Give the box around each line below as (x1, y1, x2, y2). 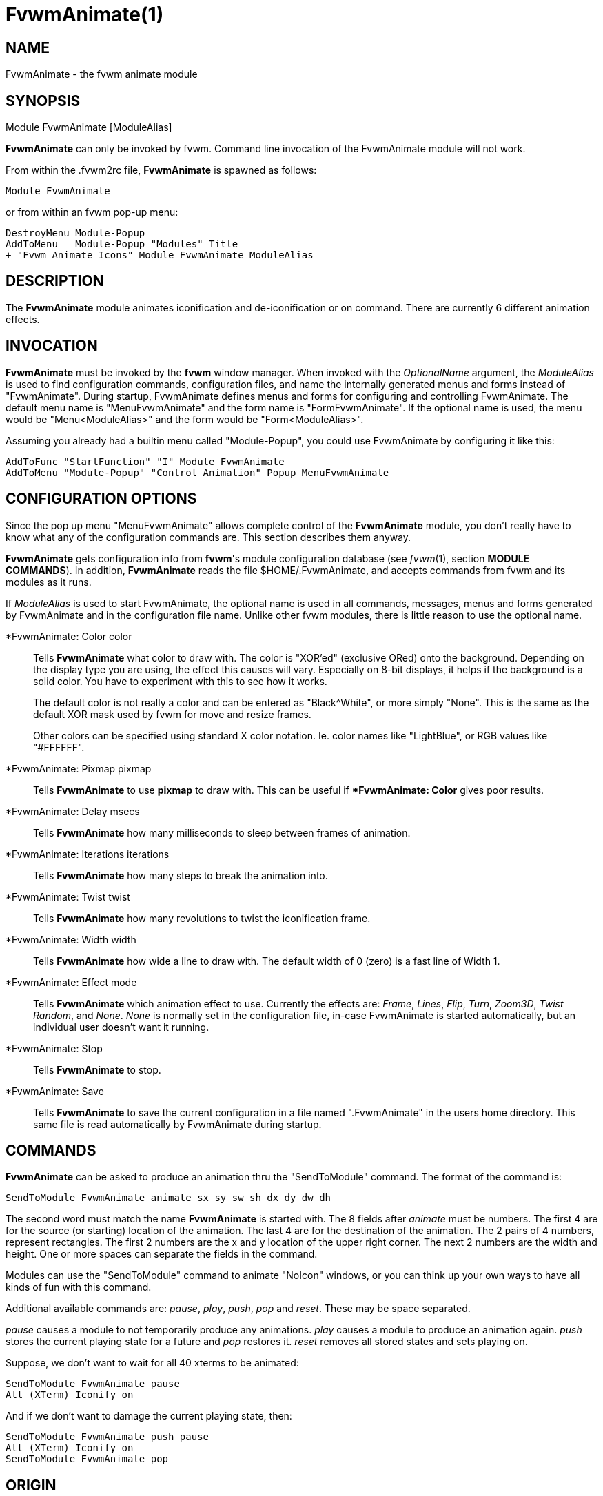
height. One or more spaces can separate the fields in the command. (6, 1248, 318, 1260)
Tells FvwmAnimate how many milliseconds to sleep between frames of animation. (33, 826, 411, 839)
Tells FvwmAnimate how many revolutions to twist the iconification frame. (33, 912, 371, 924)
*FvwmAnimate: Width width (6, 933, 136, 945)
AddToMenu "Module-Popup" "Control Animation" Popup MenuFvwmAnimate (6, 467, 389, 478)
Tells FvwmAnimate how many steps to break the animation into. (33, 869, 328, 881)
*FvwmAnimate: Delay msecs (6, 805, 140, 817)
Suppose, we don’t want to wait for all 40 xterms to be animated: (6, 1357, 299, 1369)
